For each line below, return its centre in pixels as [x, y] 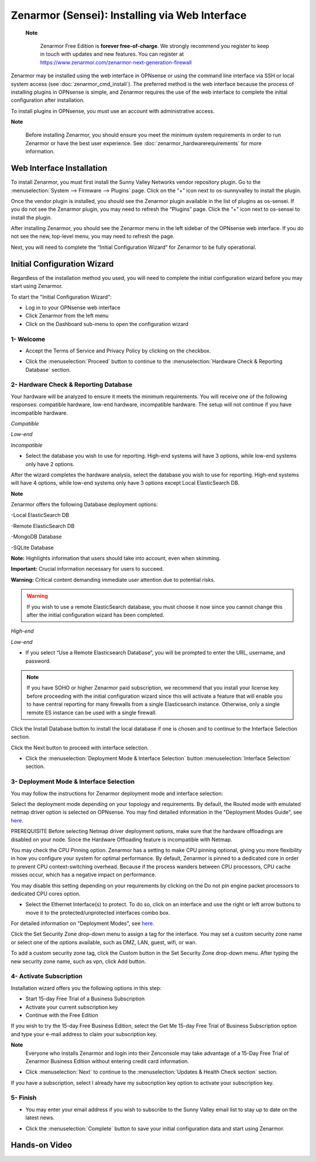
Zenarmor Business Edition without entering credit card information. [107, 1061]
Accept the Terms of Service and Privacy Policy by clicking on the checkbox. [118, 351]
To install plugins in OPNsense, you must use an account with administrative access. [113, 111]
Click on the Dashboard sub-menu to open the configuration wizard [107, 324]
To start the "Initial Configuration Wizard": [61, 297]
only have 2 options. [50, 464]
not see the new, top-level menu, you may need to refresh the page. [93, 236]
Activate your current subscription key [72, 1007]
